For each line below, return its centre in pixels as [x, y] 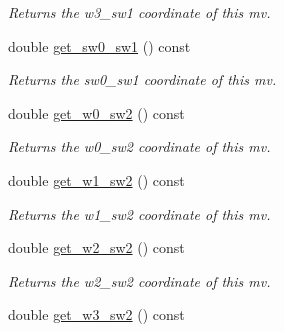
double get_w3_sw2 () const [96, 314]
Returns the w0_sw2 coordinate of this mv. [139, 146]
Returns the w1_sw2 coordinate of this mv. [139, 213]
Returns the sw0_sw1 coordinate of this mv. [142, 79]
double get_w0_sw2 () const [96, 112]
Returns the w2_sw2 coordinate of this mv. [139, 280]
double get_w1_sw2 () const [96, 179]
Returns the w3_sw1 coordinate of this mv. [139, 12]
